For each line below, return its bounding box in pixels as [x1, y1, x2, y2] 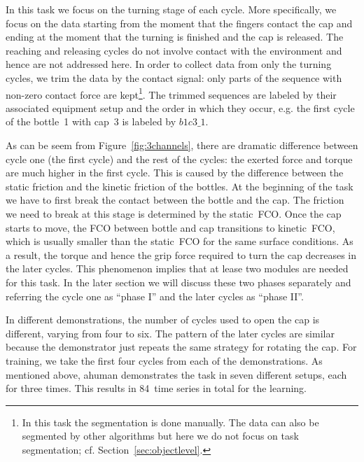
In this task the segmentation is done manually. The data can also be [22, 414, 319, 429]
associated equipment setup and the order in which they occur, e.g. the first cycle [6, 100, 355, 115]
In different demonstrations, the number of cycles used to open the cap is [6, 312, 320, 327]
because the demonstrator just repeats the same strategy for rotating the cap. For [6, 339, 357, 354]
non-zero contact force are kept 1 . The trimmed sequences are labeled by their [6, 85, 337, 101]
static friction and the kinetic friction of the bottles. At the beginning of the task [6, 178, 353, 193]
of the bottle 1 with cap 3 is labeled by [6, 114, 176, 129]
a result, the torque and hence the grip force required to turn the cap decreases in [6, 247, 357, 262]
